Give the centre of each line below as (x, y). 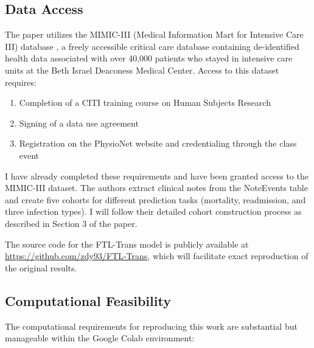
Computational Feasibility (88, 300)
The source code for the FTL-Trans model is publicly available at (127, 244)
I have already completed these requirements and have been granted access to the (157, 176)
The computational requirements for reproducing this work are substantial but (151, 326)
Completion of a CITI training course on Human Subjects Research (145, 103)
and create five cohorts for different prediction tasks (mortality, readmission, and (155, 199)
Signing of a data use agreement (79, 123)
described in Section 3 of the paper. (71, 223)
